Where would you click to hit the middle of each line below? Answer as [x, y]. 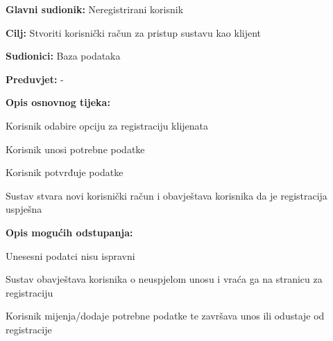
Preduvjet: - [35, 79]
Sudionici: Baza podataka [63, 56]
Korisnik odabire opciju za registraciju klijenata [107, 125]
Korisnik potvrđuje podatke [65, 172]
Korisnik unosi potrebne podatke [75, 149]
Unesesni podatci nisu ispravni [70, 255]
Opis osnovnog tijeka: [58, 102]
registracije [29, 329]
